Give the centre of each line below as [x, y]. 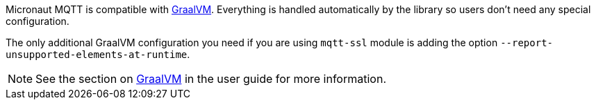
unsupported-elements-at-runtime [97, 55]
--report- [527, 43]
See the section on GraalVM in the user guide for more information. [211, 79]
